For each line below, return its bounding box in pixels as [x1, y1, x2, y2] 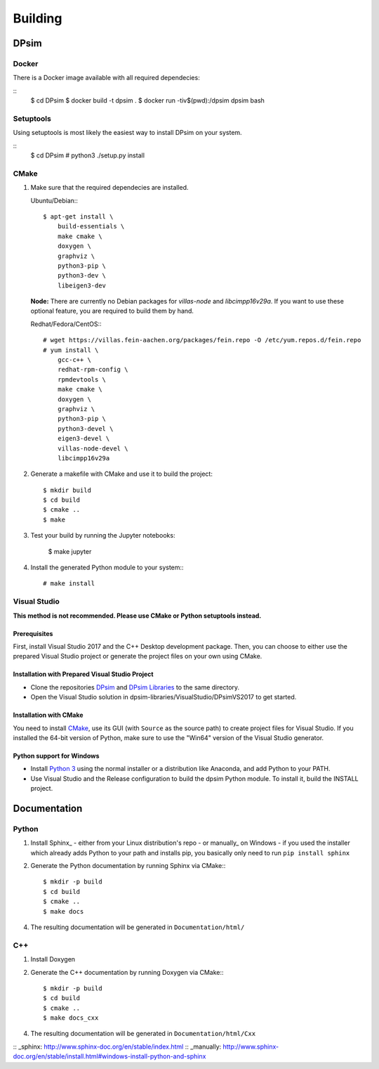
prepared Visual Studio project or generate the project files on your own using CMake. [13, 652, 262, 661]
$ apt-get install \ [43, 212, 114, 221]
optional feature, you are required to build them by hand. [30, 306, 194, 316]
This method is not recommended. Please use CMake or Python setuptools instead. [13, 611, 262, 620]
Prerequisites [13, 629, 53, 637]
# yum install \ [43, 346, 99, 354]
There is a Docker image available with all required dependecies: [13, 74, 200, 82]
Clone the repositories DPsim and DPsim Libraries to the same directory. [30, 682, 240, 692]
